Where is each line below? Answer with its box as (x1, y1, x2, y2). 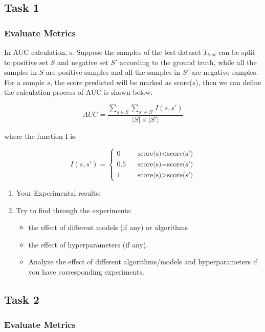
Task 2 (4, 291, 39, 307)
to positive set (4, 56, 49, 67)
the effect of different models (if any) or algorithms (28, 222, 188, 233)
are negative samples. (191, 67, 258, 77)
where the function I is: (4, 130, 77, 141)
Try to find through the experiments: (16, 204, 132, 215)
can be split (218, 47, 255, 57)
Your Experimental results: (16, 187, 101, 198)
